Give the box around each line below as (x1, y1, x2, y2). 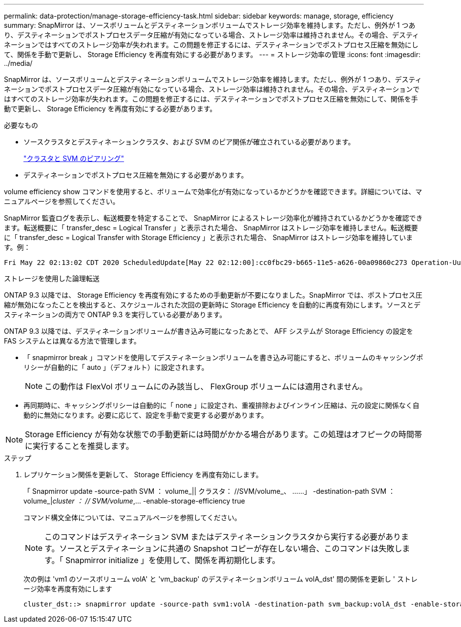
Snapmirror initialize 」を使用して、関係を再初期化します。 (65, 555, 280, 565)
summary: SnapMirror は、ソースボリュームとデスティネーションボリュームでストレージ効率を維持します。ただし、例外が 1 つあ (4, 21, 416, 29)
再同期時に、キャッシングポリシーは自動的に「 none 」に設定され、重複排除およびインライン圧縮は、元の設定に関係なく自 (23, 401, 419, 409)
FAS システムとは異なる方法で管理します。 (4, 337, 141, 345)
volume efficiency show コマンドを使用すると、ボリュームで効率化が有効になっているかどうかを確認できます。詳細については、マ (4, 187, 422, 196)
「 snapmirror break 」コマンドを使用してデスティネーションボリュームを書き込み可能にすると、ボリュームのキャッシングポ (23, 353, 423, 362)
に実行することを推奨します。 (25, 441, 134, 451)
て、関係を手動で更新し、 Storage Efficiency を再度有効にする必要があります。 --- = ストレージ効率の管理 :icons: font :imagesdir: (4, 50, 420, 59)
